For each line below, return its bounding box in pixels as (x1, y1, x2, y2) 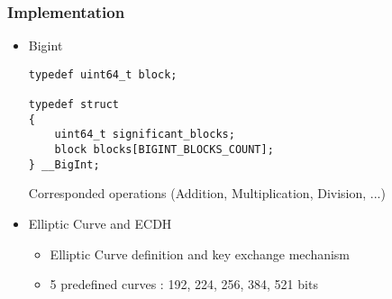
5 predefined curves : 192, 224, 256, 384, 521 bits (50, 275, 318, 294)
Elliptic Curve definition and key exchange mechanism (50, 244, 351, 263)
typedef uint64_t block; (28, 68, 178, 81)
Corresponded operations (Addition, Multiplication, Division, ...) (28, 184, 386, 203)
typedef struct (28, 98, 120, 112)
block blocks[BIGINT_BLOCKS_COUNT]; (54, 143, 274, 157)
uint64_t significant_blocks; (54, 128, 235, 141)
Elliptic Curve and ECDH (28, 214, 172, 232)
